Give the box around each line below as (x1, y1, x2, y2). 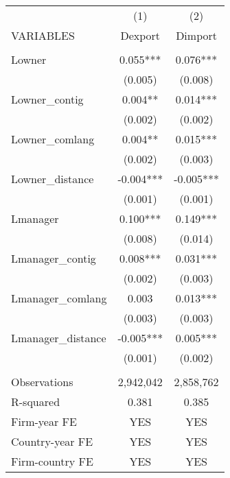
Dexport (120, 27, 161, 43)
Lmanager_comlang (11, 290, 107, 306)
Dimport (176, 27, 217, 43)
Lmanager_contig (11, 250, 96, 266)
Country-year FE (11, 433, 93, 449)
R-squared (11, 394, 60, 409)
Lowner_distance (11, 171, 94, 187)
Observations (11, 374, 73, 390)
